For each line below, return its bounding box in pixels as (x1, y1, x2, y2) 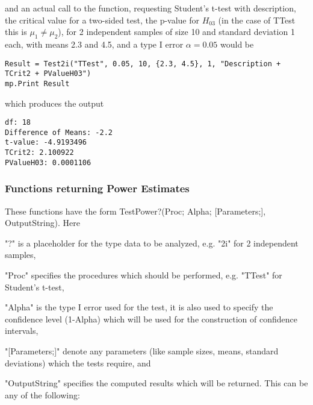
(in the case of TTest (218, 13, 296, 26)
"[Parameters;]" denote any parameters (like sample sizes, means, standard (5, 344, 279, 357)
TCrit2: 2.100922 (5, 148, 74, 157)
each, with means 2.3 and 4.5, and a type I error (5, 37, 184, 50)
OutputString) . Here (5, 216, 80, 229)
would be (220, 37, 254, 50)
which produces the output (5, 96, 104, 109)
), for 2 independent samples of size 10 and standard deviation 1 (58, 25, 295, 38)
